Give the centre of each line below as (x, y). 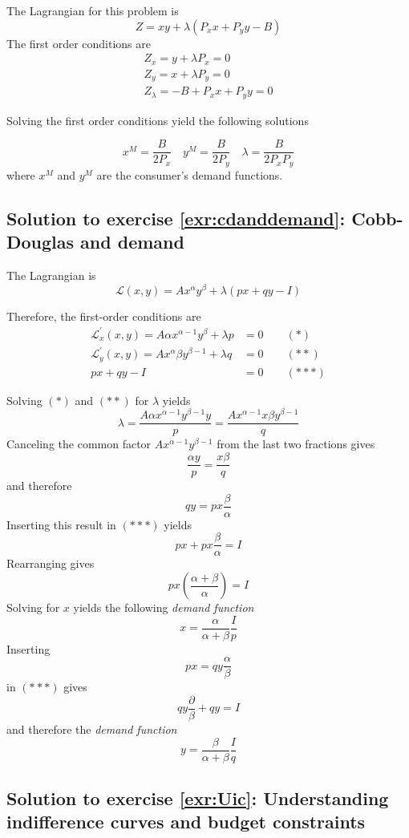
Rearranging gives (51, 563)
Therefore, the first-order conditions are (104, 316)
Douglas (40, 242)
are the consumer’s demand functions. (190, 174)
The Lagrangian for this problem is (93, 10)
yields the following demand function (164, 607)
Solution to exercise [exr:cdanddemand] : (176, 218)
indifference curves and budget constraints (186, 822)
